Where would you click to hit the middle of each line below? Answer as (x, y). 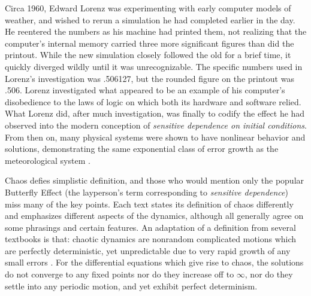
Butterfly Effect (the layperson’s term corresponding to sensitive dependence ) (147, 192)
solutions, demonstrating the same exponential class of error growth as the (142, 149)
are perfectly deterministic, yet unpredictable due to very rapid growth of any (148, 250)
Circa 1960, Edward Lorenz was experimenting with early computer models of (148, 8)
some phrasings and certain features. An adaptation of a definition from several (150, 227)
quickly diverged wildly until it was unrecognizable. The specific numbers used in (154, 66)
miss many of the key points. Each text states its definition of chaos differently (149, 204)
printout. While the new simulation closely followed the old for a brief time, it (148, 55)
